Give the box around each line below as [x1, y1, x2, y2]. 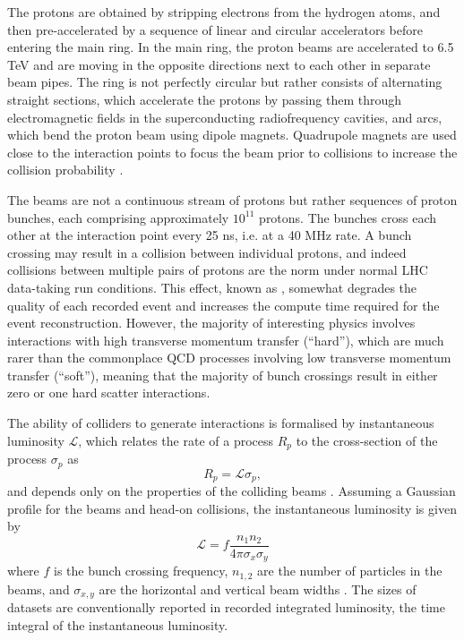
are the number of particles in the [257, 561, 443, 580]
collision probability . [7, 160, 124, 179]
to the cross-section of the [296, 431, 438, 449]
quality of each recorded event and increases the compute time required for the [7, 295, 440, 314]
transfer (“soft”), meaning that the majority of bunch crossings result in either [7, 365, 438, 384]
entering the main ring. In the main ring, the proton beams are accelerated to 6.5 [7, 38, 454, 56]
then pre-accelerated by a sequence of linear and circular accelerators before [7, 20, 423, 38]
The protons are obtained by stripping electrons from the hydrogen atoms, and [7, 3, 441, 21]
